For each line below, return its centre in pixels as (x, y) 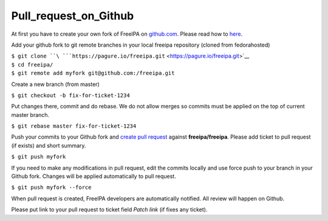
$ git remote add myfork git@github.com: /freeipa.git (93, 73)
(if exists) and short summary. (49, 145)
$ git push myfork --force (51, 187)
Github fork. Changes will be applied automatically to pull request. (94, 176)
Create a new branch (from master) (55, 84)
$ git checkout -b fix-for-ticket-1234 (70, 95)
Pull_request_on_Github (73, 16)
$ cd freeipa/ (32, 64)
